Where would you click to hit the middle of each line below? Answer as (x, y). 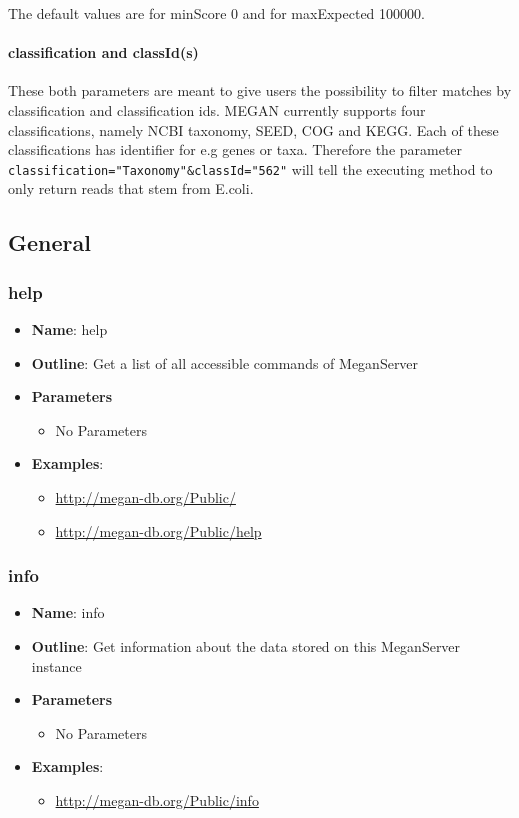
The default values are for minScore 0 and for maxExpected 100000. (216, 13)
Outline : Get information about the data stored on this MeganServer (246, 645)
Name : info (68, 612)
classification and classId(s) (103, 52)
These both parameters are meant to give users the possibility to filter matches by (260, 90)
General (49, 242)
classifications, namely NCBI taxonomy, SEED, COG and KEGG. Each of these (253, 129)
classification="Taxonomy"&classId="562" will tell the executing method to (250, 168)
